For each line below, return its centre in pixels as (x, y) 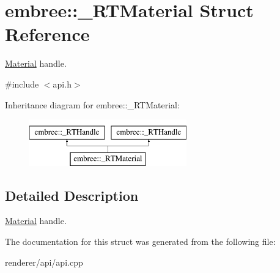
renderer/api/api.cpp (44, 262)
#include (22, 84)
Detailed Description (72, 195)
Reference (47, 34)
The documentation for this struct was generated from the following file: (140, 241)
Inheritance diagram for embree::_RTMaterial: (92, 104)
